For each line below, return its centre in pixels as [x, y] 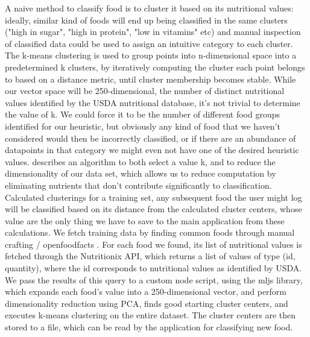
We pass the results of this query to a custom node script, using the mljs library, [154, 279]
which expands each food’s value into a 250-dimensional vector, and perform [146, 291]
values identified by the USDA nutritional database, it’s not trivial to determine [153, 102]
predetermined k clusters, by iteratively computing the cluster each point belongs [155, 67]
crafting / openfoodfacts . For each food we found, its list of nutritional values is [153, 244]
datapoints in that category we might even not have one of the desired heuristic [152, 150]
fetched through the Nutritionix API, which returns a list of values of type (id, [150, 256]
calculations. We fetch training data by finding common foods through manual [150, 232]
